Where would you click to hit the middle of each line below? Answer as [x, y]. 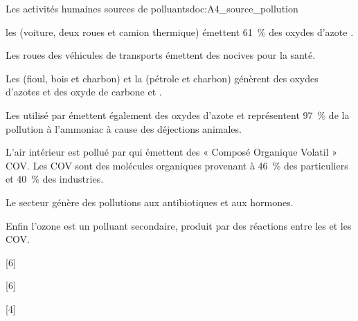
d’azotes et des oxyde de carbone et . [84, 92]
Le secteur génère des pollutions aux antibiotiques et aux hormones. [150, 202]
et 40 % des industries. [55, 179]
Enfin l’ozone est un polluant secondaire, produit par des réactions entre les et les [179, 225]
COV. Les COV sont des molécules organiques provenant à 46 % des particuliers [177, 165]
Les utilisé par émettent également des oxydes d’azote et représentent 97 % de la [178, 114]
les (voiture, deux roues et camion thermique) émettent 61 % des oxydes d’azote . [180, 31]
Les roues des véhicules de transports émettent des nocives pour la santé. [161, 55]
